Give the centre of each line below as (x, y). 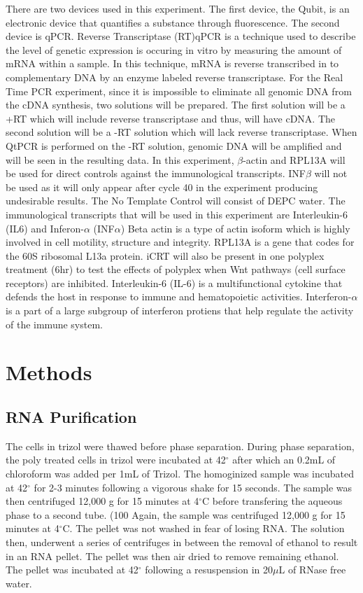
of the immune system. (54, 324)
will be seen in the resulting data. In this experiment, (120, 159)
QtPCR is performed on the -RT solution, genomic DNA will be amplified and (174, 145)
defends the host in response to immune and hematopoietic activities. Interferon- (179, 296)
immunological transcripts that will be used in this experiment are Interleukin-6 (177, 214)
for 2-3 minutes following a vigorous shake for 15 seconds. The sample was (193, 487)
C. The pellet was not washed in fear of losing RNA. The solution (204, 528)
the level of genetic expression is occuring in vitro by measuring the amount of (174, 49)
